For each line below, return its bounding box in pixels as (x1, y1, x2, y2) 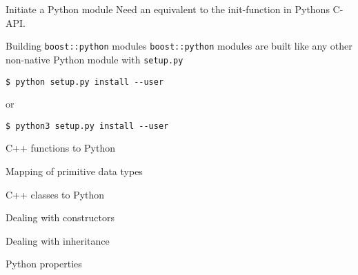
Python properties (6, 256, 82, 271)
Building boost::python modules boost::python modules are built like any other (6, 39, 352, 53)
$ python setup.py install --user (6, 77, 164, 87)
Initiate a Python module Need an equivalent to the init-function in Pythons (6, 2, 330, 16)
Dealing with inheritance (6, 233, 110, 247)
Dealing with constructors (6, 210, 115, 225)
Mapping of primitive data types (6, 164, 143, 178)
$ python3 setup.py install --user (6, 121, 169, 131)
